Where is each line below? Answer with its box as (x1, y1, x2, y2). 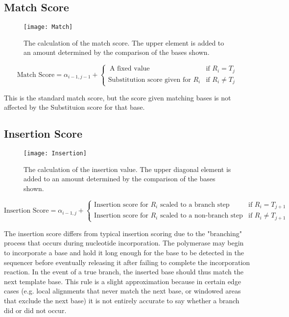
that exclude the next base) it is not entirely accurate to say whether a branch (4, 295, 240, 305)
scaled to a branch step (160, 201, 230, 208)
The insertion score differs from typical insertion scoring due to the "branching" (4, 228, 242, 238)
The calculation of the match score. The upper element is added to (24, 37, 224, 48)
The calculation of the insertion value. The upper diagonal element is (24, 164, 231, 174)
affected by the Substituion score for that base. (4, 102, 145, 112)
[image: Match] (24, 24, 73, 31)
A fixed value (109, 65, 150, 73)
